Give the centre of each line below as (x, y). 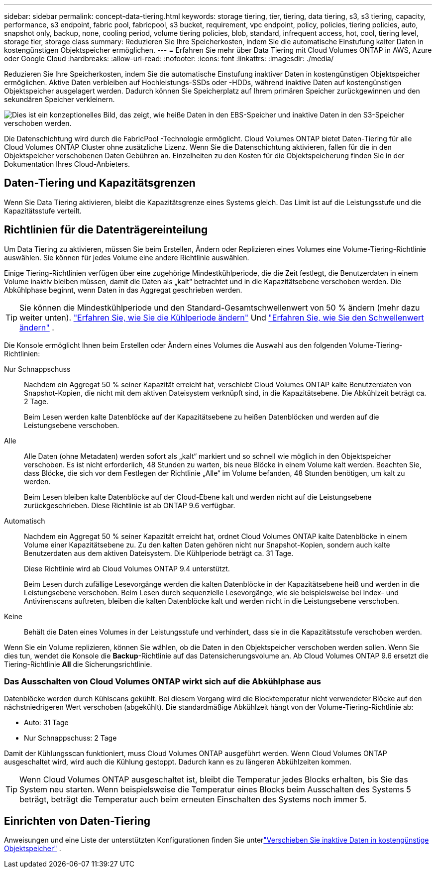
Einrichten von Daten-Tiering (77, 821)
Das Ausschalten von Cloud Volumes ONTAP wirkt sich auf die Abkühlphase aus (163, 682)
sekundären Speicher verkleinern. (59, 99)
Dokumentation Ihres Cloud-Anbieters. (67, 164)
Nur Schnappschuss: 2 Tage (70, 738)
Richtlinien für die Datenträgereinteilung (106, 230)
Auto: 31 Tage (46, 723)
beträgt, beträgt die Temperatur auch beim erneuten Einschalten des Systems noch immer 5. (193, 800)
